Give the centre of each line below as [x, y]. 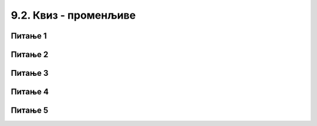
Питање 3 [30, 73]
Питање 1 [29, 36]
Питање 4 [30, 92]
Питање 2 [30, 55]
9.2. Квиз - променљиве [73, 15]
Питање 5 [30, 111]
